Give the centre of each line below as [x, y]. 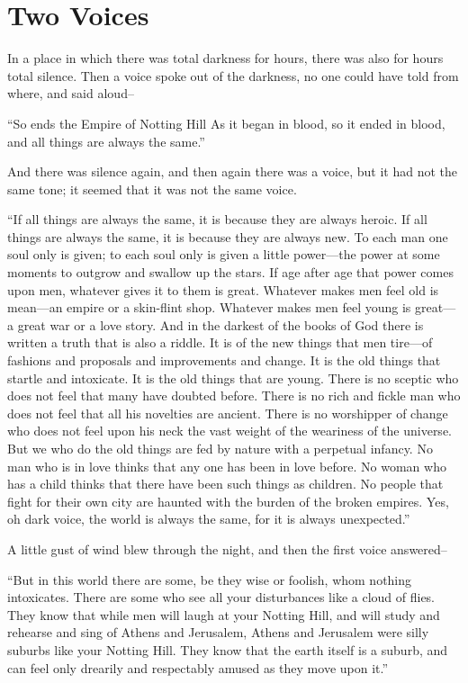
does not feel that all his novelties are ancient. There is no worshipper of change [228, 413]
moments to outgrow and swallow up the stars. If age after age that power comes [230, 272]
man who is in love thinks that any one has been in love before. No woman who [227, 466]
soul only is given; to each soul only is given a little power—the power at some [224, 254]
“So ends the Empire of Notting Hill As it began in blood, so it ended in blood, [226, 123]
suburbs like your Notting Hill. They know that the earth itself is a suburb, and [228, 649]
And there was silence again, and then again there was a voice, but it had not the [233, 171]
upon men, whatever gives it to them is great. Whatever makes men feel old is [223, 289]
